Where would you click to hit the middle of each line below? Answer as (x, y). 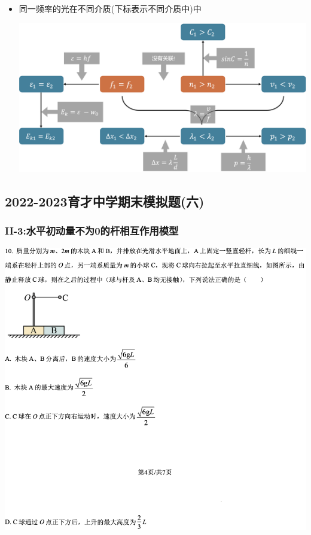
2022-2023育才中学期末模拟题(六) (105, 201)
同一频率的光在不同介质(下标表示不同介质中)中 (110, 8)
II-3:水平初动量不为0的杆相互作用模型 (92, 231)
